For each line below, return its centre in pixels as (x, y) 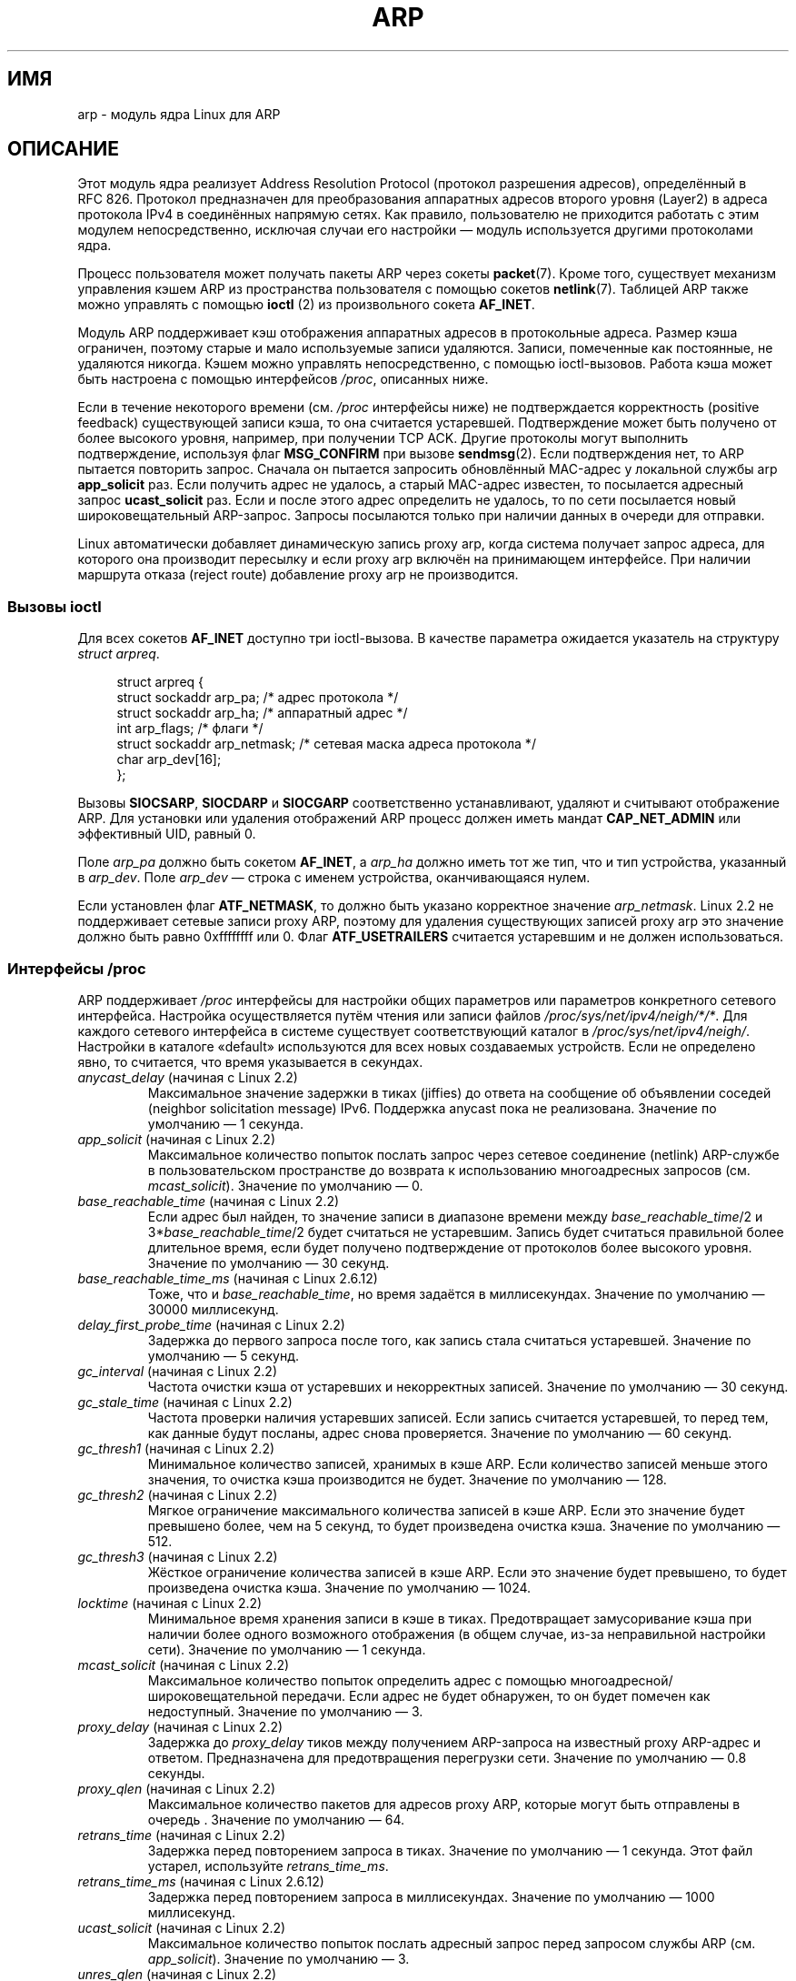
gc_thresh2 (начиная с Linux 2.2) (178, 1494)
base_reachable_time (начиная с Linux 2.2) (209, 1201)
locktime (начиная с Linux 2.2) (170, 1603)
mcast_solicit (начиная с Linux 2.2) (184, 1664)
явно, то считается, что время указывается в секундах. (250, 1061)
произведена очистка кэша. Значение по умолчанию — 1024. (339, 1587)
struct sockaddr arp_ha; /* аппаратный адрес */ (262, 713)
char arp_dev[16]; (169, 759)
